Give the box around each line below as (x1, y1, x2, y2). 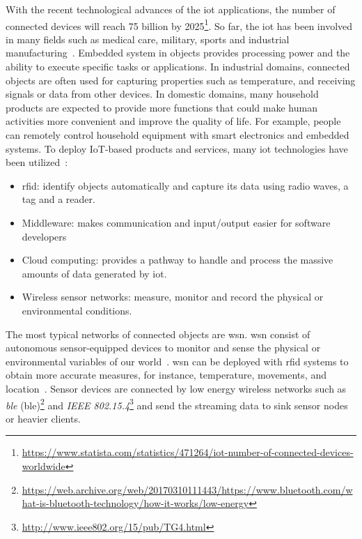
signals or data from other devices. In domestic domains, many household (6, 86, 319, 101)
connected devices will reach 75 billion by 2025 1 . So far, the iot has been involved (6, 16, 353, 33)
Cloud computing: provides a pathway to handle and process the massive (22, 252, 333, 267)
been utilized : (6, 155, 68, 169)
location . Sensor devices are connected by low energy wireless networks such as (6, 381, 347, 395)
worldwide (22, 458, 65, 473)
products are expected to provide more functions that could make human (6, 100, 317, 114)
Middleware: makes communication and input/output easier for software (22, 215, 331, 229)
